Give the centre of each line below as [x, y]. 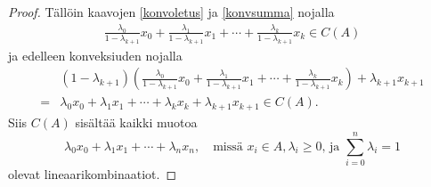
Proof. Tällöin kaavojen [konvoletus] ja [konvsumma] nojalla [171, 12]
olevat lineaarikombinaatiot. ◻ [93, 173]
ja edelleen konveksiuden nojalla [95, 55]
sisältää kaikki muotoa [136, 122]
